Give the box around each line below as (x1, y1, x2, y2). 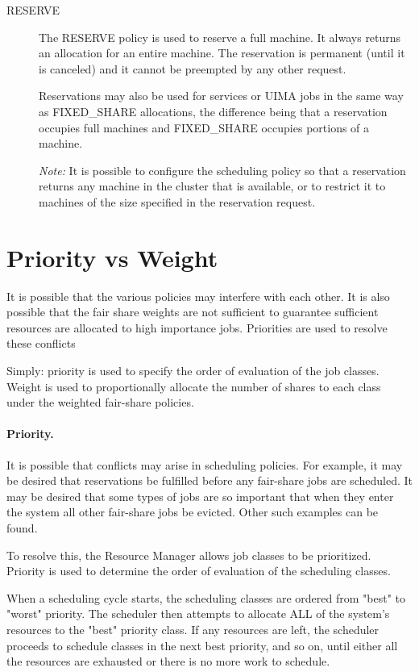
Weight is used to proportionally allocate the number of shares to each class (6, 378, 381, 394)
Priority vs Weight (6, 240, 218, 273)
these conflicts (6, 335, 76, 352)
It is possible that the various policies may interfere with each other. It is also (6, 287, 390, 304)
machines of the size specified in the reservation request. (39, 193, 316, 210)
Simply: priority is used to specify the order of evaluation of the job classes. (6, 362, 380, 379)
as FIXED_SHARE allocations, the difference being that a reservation (39, 102, 388, 119)
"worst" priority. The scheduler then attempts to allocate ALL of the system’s (6, 605, 390, 622)
